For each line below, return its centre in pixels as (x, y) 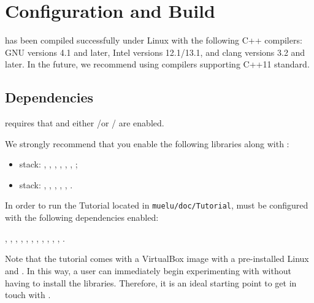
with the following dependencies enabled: (82, 217)
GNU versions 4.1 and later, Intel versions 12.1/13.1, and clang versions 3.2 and (155, 52)
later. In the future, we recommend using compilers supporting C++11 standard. (157, 64)
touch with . (28, 295)
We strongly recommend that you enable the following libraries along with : (147, 143)
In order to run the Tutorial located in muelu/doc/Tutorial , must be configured (157, 205)
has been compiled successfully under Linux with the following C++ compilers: (154, 40)
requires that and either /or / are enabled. (85, 123)
